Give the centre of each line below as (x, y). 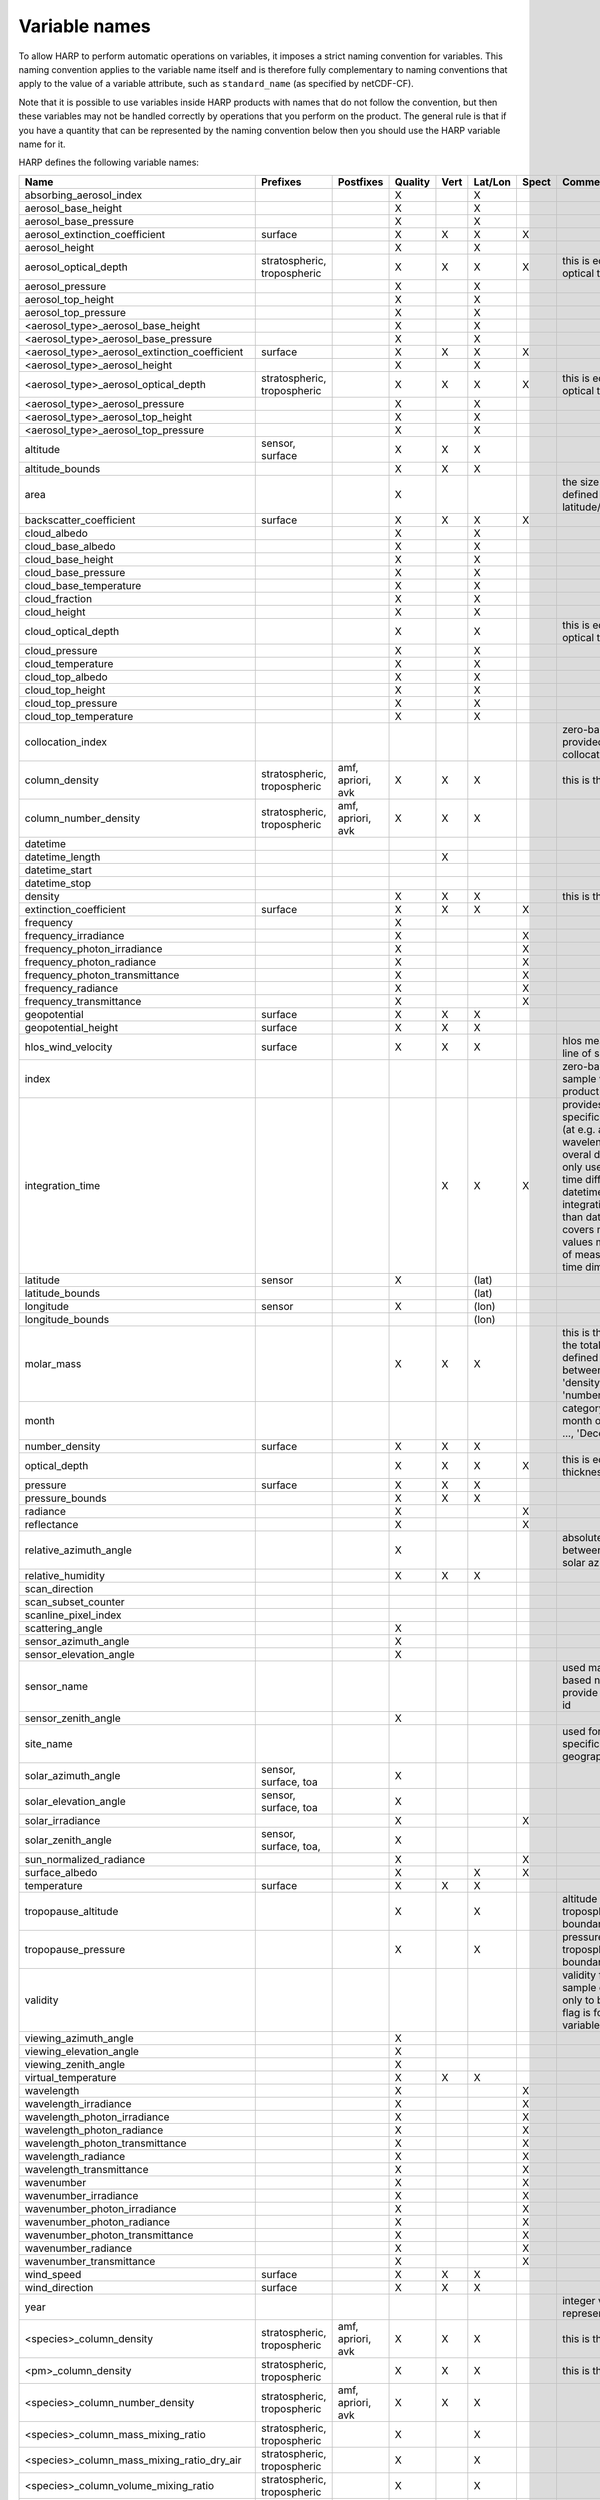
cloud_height (55, 612)
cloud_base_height (69, 559)
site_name (49, 1743)
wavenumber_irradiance (81, 2195)
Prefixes (281, 182)
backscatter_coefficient (80, 520)
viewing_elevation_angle (82, 2051)
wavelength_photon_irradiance (97, 2117)
